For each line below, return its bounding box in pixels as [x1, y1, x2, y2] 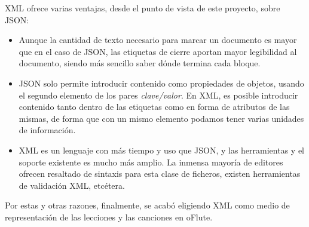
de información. [19, 124, 76, 136]
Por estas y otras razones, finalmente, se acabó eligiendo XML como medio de [5, 199, 290, 211]
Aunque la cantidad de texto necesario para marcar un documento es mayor [19, 33, 297, 46]
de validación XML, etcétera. [19, 179, 125, 191]
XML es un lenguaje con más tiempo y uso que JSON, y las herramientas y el [19, 143, 304, 156]
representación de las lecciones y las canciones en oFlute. [5, 210, 213, 223]
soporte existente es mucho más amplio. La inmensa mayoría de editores [19, 155, 283, 168]
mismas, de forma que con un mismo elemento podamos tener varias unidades [19, 112, 304, 124]
